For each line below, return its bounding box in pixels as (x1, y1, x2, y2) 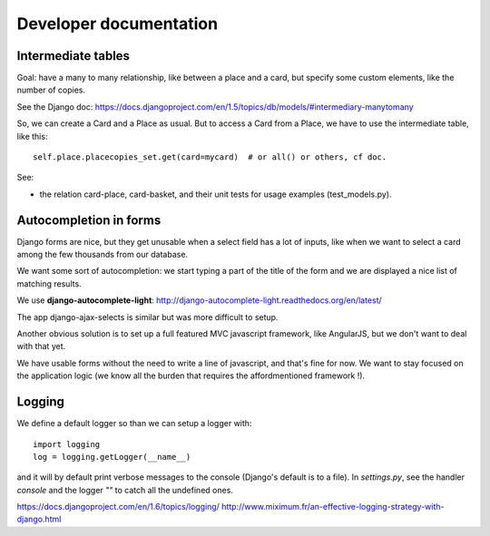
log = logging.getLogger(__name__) (33, 452, 191, 462)
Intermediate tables (16, 48, 131, 63)
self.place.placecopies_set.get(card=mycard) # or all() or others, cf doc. (33, 152, 387, 162)
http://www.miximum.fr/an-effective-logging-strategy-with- (220, 502, 445, 512)
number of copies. (16, 84, 86, 95)
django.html (16, 513, 62, 525)
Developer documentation (16, 14, 218, 34)
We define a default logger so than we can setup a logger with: (16, 418, 252, 429)
